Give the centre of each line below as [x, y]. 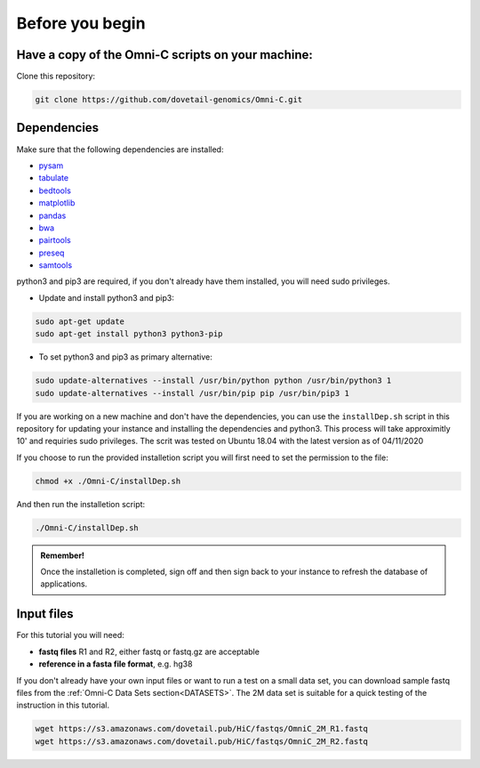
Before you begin [81, 23]
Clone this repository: [56, 77]
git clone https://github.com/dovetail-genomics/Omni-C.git [169, 100]
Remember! [62, 555]
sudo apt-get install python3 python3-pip [129, 334]
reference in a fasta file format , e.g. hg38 [116, 664]
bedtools [55, 190]
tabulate [54, 178]
